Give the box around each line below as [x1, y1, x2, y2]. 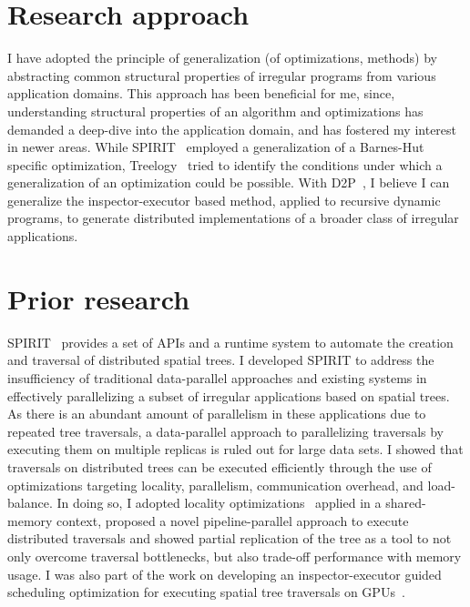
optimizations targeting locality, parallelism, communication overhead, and [7, 475, 424, 494]
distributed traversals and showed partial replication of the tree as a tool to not [7, 529, 452, 548]
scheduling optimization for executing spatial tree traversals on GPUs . [7, 582, 405, 602]
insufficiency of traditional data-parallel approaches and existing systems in [7, 368, 427, 387]
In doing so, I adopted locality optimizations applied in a [56, 493, 382, 512]
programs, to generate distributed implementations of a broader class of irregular [7, 208, 459, 228]
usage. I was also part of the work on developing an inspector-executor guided [7, 564, 442, 583]
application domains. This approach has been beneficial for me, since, [7, 84, 395, 103]
